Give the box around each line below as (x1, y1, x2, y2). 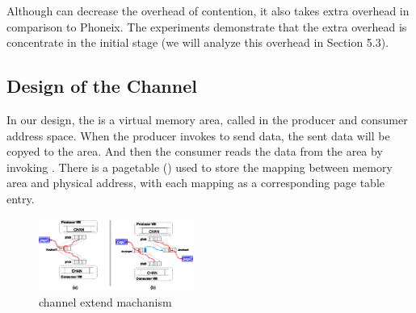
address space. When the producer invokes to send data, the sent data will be (6, 127, 390, 144)
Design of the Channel (6, 73, 197, 98)
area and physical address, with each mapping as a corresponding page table (6, 174, 384, 191)
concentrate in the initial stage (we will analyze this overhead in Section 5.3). (6, 34, 389, 51)
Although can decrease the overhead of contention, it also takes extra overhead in (6, 2, 410, 19)
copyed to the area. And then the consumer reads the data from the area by (6, 143, 383, 160)
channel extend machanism (39, 294, 172, 311)
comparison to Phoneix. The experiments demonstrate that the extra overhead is (6, 18, 407, 35)
